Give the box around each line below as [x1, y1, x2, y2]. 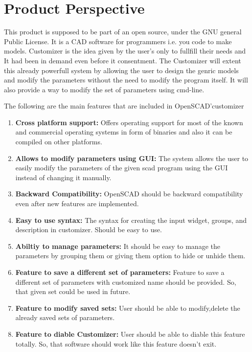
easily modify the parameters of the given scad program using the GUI [15, 162, 228, 173]
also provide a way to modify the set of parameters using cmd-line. [4, 84, 205, 94]
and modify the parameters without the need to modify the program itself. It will [4, 75, 248, 85]
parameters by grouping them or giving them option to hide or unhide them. [15, 250, 246, 261]
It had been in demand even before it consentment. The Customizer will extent [4, 55, 241, 65]
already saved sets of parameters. [15, 312, 115, 323]
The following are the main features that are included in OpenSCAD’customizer [4, 101, 244, 111]
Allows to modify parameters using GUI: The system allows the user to [15, 153, 249, 163]
